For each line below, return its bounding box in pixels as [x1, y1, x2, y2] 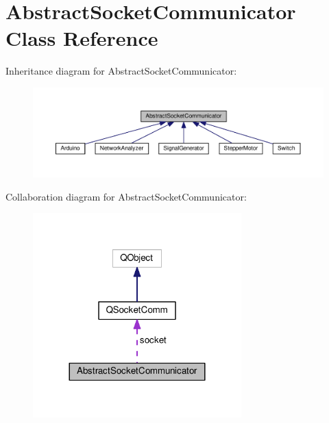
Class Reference [5, 24, 158, 52]
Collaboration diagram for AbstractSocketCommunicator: [5, 189, 247, 203]
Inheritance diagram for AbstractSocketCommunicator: [5, 64, 237, 78]
